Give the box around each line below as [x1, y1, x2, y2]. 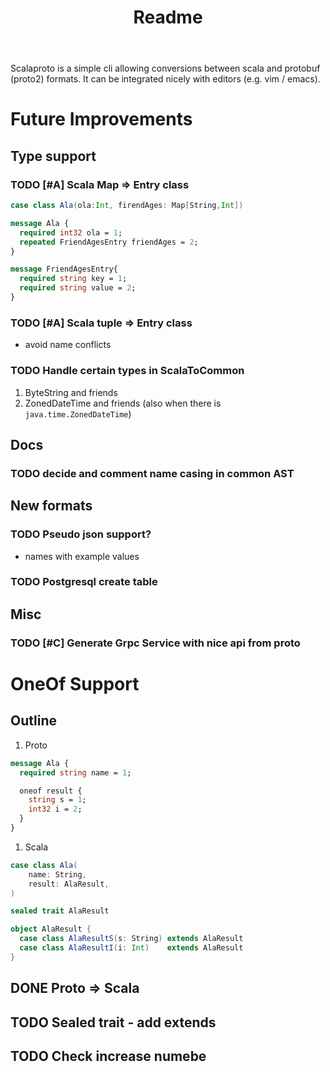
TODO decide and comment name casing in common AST [10, 466, 295, 480]
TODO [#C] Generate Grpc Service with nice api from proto [10, 636, 301, 650]
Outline [10, 712, 57, 730]
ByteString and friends [24, 386, 118, 398]
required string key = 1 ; [19, 274, 128, 284]
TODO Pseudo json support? [10, 527, 152, 541]
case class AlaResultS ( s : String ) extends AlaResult [19, 934, 244, 944]
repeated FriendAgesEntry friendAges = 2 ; [19, 237, 199, 247]
